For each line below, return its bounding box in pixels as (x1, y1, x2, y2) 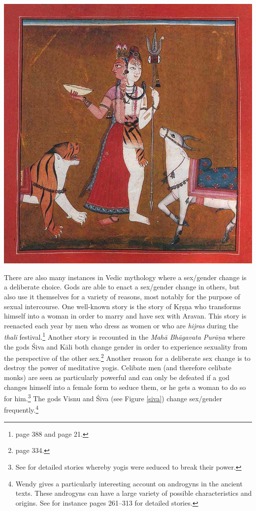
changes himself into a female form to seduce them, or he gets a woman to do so (4, 382, 246, 392)
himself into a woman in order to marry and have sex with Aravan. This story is (4, 311, 247, 321)
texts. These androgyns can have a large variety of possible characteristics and (15, 488, 252, 498)
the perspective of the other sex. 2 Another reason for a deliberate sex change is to (4, 351, 251, 363)
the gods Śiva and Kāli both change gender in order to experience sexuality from (4, 341, 248, 351)
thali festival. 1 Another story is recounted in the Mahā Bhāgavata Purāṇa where (4, 330, 245, 342)
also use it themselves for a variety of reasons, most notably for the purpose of (4, 291, 240, 301)
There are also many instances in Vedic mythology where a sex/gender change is (4, 272, 247, 282)
